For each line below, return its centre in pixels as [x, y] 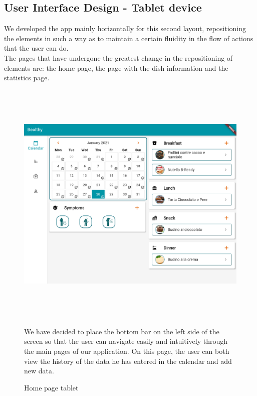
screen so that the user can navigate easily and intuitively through [126, 341]
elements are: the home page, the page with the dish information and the [116, 68]
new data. [39, 371]
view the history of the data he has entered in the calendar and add [128, 361]
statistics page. [27, 78]
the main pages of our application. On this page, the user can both [127, 351]
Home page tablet [51, 387]
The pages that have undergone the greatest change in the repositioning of [118, 57]
